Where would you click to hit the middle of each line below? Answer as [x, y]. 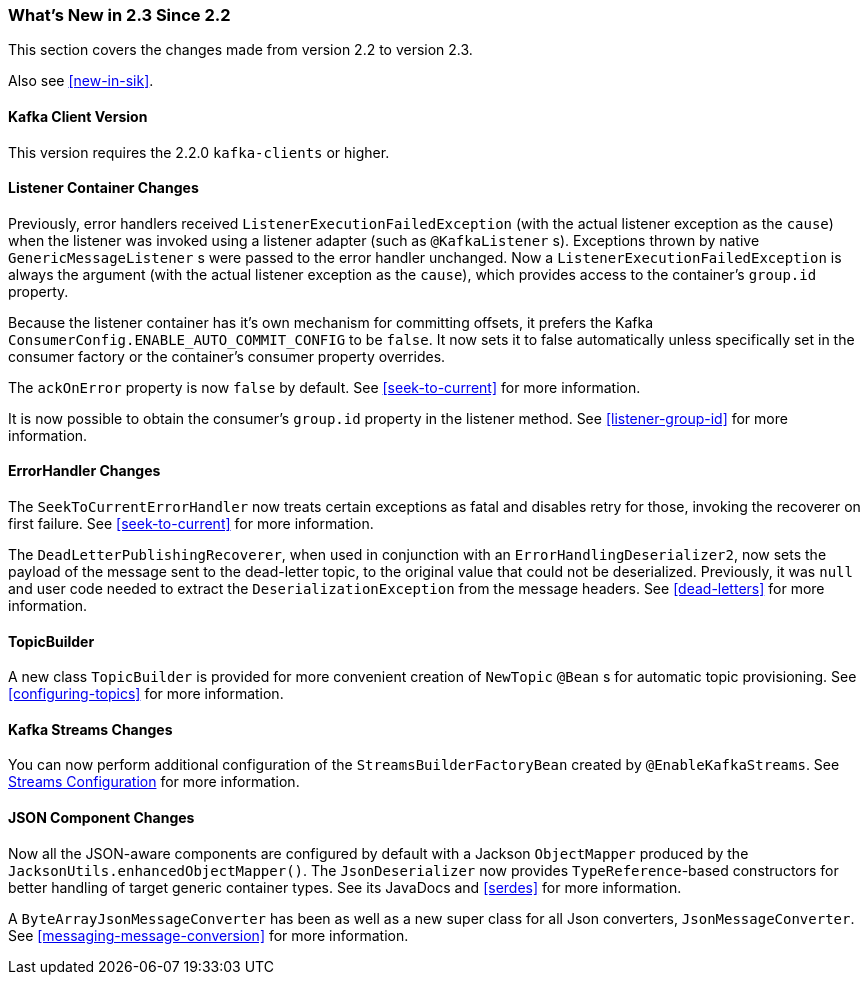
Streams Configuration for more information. [154, 782]
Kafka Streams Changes [90, 729]
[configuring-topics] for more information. [146, 694]
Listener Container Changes [103, 188]
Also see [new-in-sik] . [81, 81]
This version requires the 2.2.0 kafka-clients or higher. [199, 152]
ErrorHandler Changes [84, 471]
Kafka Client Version [78, 116]
